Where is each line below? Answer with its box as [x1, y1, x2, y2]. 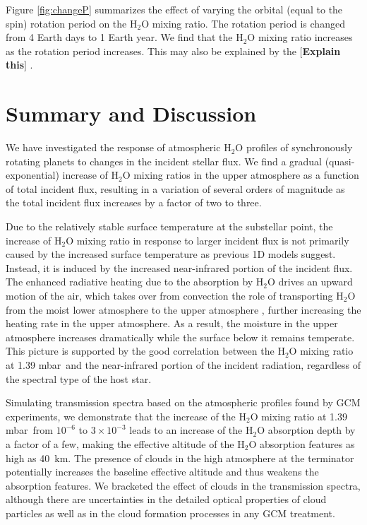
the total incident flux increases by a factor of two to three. [6, 195, 262, 210]
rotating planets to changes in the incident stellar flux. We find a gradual [6, 153, 322, 168]
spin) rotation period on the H [6, 16, 138, 30]
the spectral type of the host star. [6, 371, 152, 386]
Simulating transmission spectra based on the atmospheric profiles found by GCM [6, 395, 361, 410]
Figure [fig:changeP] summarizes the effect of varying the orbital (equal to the [6, 2, 343, 16]
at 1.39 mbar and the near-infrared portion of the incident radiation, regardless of [6, 358, 361, 372]
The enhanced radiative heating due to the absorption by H [6, 274, 264, 289]
